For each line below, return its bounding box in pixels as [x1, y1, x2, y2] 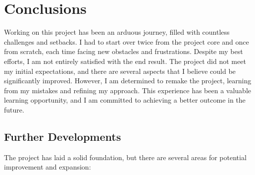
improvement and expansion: [4, 162, 91, 172]
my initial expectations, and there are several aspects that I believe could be [4, 65, 236, 76]
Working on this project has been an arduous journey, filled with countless [4, 27, 230, 37]
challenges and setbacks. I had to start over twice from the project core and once [4, 36, 249, 47]
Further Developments [4, 128, 121, 144]
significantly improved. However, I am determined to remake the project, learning [4, 75, 252, 86]
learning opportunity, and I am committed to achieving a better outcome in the [4, 95, 246, 105]
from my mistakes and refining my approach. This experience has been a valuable [4, 85, 251, 95]
